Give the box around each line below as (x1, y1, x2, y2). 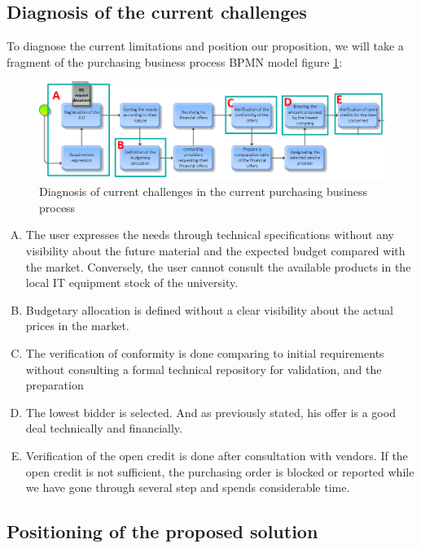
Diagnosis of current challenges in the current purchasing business (39, 183, 368, 200)
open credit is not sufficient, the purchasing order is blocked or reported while (25, 463, 414, 480)
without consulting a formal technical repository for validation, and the (25, 360, 382, 377)
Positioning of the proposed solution (7, 519, 318, 544)
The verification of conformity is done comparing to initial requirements (25, 345, 384, 362)
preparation (25, 376, 84, 394)
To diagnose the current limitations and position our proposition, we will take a (7, 37, 404, 54)
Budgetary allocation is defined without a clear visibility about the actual (25, 301, 393, 318)
